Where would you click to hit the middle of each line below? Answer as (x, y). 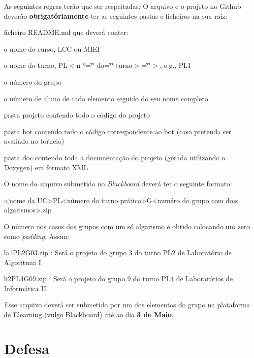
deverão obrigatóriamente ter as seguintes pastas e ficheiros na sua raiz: (116, 15)
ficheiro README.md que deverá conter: (66, 32)
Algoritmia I (23, 262)
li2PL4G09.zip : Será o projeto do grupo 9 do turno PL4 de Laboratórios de (118, 279)
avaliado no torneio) (34, 141)
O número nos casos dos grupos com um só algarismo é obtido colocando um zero (127, 226)
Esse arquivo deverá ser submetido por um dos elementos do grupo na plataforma (127, 305)
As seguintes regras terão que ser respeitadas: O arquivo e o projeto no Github (123, 6)
